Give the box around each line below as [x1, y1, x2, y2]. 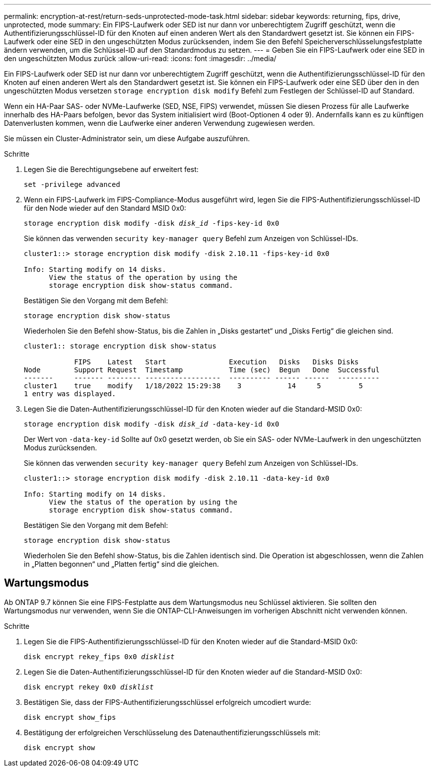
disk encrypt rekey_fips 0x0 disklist [24, 652, 175, 661]
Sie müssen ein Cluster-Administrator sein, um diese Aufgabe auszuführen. [4, 134, 250, 143]
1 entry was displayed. [24, 390, 116, 398]
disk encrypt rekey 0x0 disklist [24, 683, 154, 691]
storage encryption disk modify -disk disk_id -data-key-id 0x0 [24, 420, 280, 428]
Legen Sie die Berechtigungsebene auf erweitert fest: [24, 165, 199, 173]
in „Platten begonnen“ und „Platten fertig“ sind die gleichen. [24, 560, 219, 568]
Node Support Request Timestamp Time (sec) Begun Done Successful [24, 366, 380, 374]
